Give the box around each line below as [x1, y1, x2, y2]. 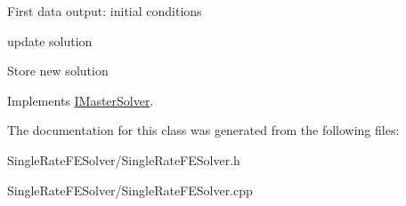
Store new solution [7, 61, 109, 80]
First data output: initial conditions [7, 2, 202, 20]
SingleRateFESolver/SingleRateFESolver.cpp [7, 180, 253, 199]
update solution [7, 31, 93, 50]
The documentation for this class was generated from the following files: [7, 121, 400, 139]
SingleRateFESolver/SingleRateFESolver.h [7, 150, 240, 169]
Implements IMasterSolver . [7, 91, 154, 109]
